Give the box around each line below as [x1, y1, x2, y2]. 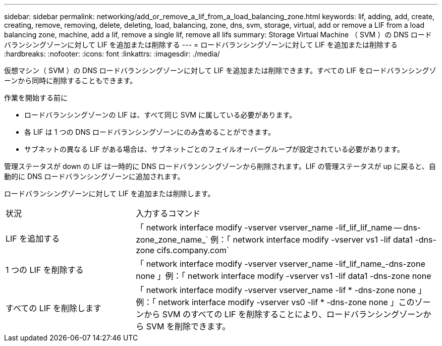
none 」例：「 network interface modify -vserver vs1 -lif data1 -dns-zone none [136, 271, 431, 281]
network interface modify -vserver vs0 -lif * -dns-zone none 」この [158, 297, 415, 307]
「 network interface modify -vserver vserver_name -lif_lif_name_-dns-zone [136, 259, 425, 269]
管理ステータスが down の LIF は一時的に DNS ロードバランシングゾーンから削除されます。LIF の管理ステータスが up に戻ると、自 [4, 162, 436, 170]
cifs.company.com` [156, 245, 230, 255]
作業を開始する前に [4, 93, 68, 102]
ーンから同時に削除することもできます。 [4, 76, 137, 85]
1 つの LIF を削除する [6, 265, 84, 275]
